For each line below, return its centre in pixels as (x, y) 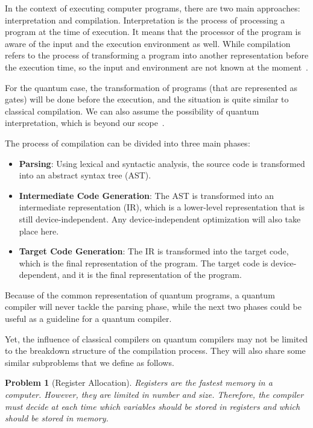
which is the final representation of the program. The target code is (144, 263)
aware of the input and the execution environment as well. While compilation (148, 43)
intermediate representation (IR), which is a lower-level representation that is (162, 207)
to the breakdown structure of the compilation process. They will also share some (155, 351)
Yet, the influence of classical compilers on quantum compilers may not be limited (156, 338)
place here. (39, 231)
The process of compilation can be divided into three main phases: (128, 143)
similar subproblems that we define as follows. (90, 362)
